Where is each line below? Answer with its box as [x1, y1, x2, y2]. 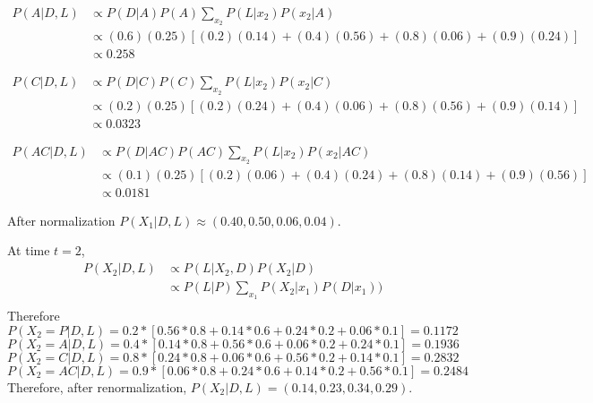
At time [7, 241, 50, 260]
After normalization [7, 210, 116, 229]
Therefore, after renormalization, [7, 377, 187, 396]
